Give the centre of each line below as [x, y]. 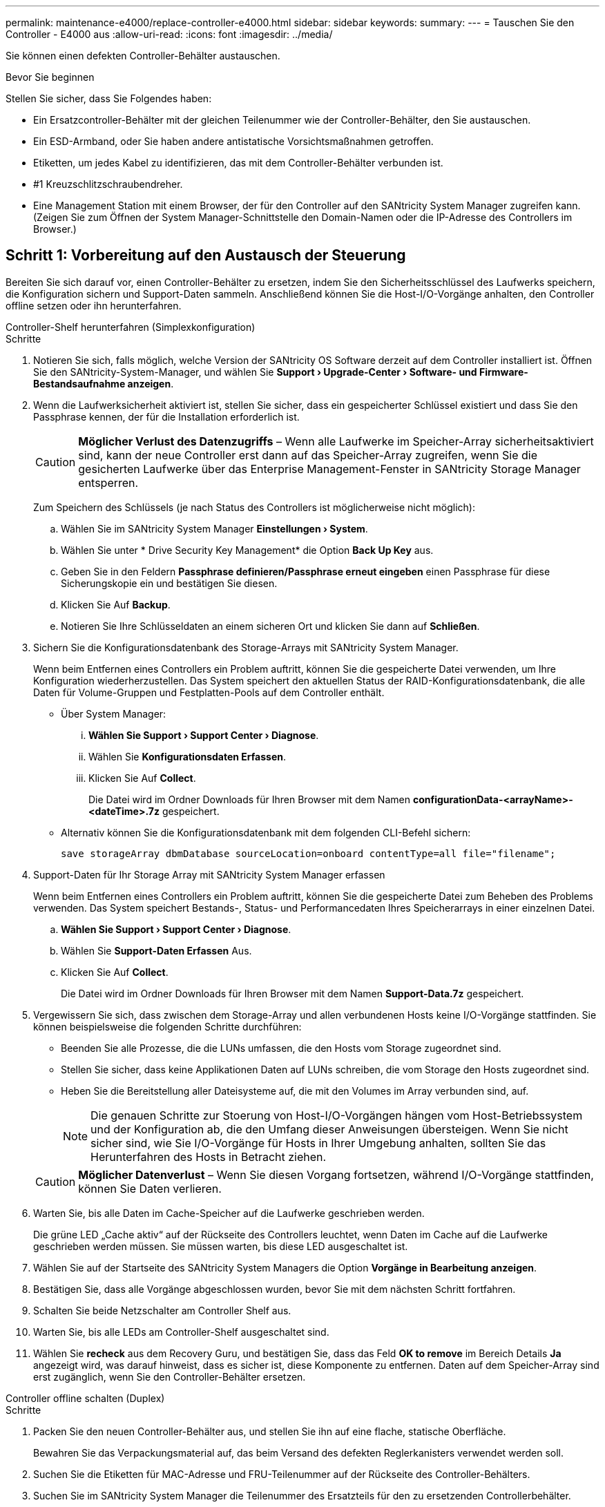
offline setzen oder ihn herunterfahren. [94, 305]
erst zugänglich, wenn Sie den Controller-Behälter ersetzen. [170, 1376]
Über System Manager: [114, 713]
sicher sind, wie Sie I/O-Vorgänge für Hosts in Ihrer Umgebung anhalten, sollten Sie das [318, 1143]
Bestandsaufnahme [79, 383]
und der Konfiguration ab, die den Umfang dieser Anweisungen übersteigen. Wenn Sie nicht [329, 1129]
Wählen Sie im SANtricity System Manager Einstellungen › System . [214, 528]
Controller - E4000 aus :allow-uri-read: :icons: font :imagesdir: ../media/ [169, 34]
